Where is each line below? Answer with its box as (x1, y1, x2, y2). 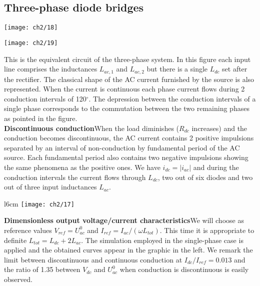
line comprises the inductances (4, 63, 97, 74)
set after (222, 63, 247, 74)
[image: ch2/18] (4, 24, 58, 31)
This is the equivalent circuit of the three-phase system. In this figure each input (4, 53, 251, 64)
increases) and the (191, 122, 247, 133)
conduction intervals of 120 (4, 93, 86, 103)
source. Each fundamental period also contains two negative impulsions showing (4, 152, 248, 162)
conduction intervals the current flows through (4, 171, 146, 182)
